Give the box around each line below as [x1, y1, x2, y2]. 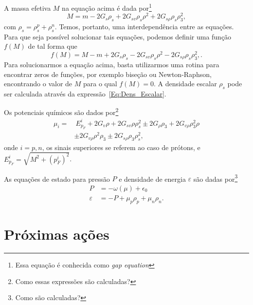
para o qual [83, 78, 117, 89]
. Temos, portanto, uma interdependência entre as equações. [54, 21, 234, 31]
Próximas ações [4, 224, 109, 244]
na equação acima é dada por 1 [62, 1, 152, 13]
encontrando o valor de [4, 78, 72, 89]
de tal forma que [28, 41, 77, 51]
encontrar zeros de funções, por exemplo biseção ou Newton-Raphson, [4, 69, 212, 79]
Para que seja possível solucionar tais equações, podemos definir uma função [4, 31, 232, 41]
